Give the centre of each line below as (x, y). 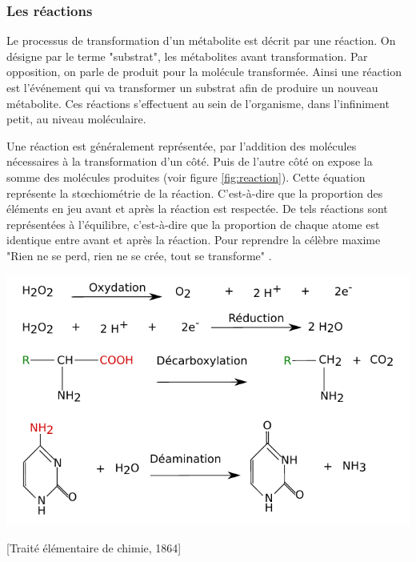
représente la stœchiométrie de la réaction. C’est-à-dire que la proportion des (195, 193)
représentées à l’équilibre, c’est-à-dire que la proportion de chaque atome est (193, 224)
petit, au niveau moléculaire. (76, 119)
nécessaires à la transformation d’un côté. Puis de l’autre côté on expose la (190, 161)
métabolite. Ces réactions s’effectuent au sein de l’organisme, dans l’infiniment (198, 103)
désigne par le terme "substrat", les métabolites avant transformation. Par (187, 56)
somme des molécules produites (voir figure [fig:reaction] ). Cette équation (186, 177)
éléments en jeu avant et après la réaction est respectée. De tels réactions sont (197, 209)
